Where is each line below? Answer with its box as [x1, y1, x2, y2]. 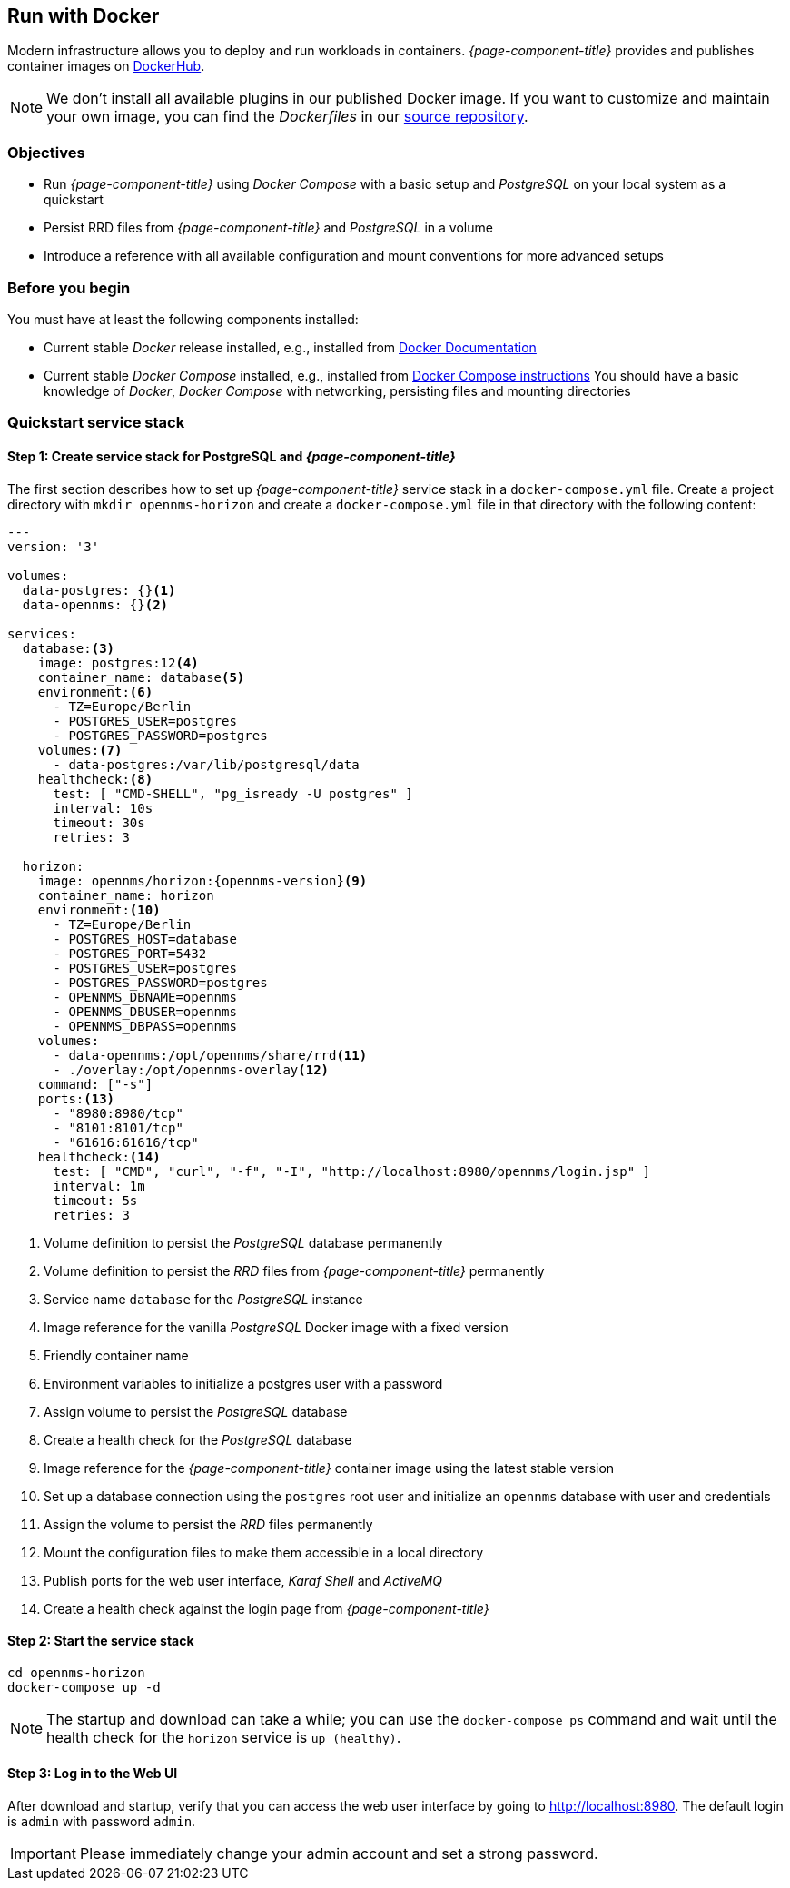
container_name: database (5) [37, 669, 245, 685]
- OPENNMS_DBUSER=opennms [53, 1003, 237, 1019]
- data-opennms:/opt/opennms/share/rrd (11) [53, 1047, 368, 1063]
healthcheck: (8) [37, 771, 153, 786]
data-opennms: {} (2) [22, 597, 169, 612]
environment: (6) [37, 684, 153, 699]
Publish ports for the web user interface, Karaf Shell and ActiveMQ [44, 1572, 442, 1588]
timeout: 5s [53, 1192, 138, 1208]
